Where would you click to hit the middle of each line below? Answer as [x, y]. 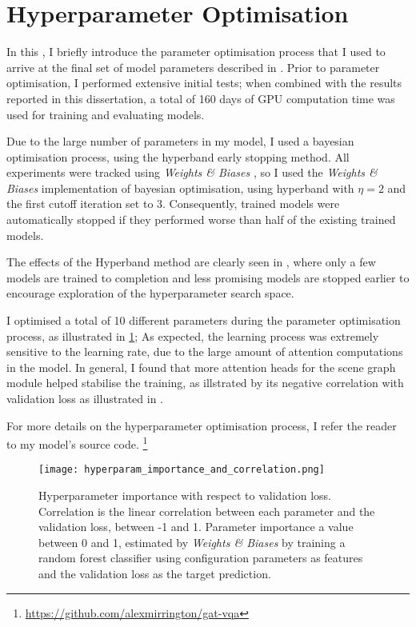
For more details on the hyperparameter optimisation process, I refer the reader [202, 425]
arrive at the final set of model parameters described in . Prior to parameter [193, 67]
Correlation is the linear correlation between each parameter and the [207, 511]
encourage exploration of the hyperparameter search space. [150, 293]
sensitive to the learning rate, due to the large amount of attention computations [205, 351]
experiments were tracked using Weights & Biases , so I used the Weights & [192, 172]
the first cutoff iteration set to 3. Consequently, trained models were [173, 204]
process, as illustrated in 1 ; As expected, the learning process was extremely [193, 335]
